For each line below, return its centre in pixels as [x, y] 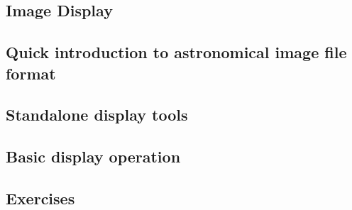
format [31, 73]
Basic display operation [93, 156]
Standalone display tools [97, 115]
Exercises [40, 198]
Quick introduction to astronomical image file [176, 52]
